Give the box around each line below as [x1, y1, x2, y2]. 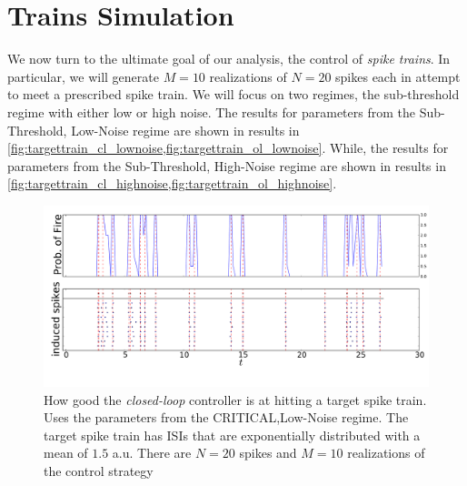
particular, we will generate [7, 66, 159, 86]
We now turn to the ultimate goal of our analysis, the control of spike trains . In [7, 49, 451, 68]
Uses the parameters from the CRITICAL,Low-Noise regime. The [44, 408, 409, 427]
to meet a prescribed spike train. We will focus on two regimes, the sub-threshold [7, 85, 460, 104]
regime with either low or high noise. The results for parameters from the [7, 102, 415, 121]
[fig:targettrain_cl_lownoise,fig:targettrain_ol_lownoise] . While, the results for [7, 138, 449, 157]
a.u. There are [112, 443, 192, 462]
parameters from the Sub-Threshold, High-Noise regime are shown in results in [7, 156, 446, 175]
